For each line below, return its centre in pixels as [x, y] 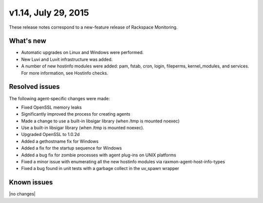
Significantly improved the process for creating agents [76, 114]
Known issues [31, 182]
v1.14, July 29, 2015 [49, 13]
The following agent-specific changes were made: [59, 98]
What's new [28, 41]
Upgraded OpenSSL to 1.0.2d [50, 135]
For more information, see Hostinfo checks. [65, 73]
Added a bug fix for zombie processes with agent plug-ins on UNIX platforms [99, 155]
